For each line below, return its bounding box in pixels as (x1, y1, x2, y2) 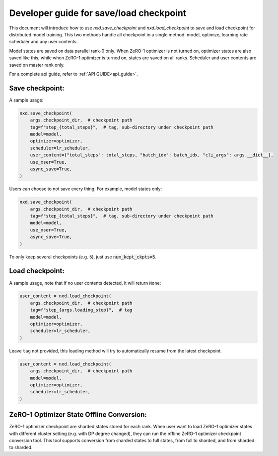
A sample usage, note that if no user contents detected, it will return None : (9, 280, 161, 286)
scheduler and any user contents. (9, 39, 78, 45)
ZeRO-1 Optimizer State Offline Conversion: (9, 411, 147, 419)
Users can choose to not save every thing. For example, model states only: (9, 186, 162, 192)
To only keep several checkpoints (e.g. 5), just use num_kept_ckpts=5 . (9, 254, 156, 260)
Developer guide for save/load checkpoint (9, 7, 187, 18)
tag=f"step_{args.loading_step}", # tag (30, 307, 133, 313)
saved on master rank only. (9, 62, 65, 68)
